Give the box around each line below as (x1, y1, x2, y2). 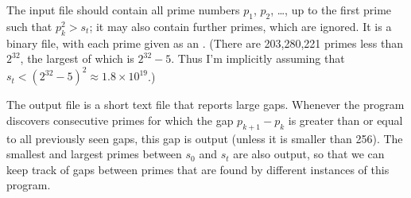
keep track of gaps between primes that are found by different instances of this (6, 161, 390, 177)
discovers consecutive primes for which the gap (6, 111, 234, 128)
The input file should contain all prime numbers (6, 2, 240, 17)
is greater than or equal (288, 111, 403, 128)
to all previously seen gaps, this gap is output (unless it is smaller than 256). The (6, 130, 403, 146)
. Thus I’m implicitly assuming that (171, 50, 345, 67)
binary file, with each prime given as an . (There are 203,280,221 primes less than (6, 34, 404, 51)
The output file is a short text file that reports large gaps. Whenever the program (6, 96, 405, 113)
